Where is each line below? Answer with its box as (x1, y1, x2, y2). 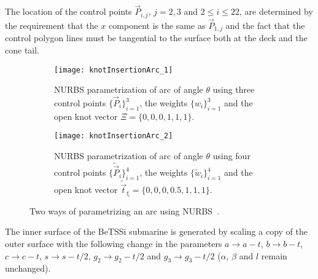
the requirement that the (5, 18, 98, 31)
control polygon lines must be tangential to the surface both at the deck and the (5, 31, 308, 44)
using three (212, 83, 255, 96)
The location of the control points (5, 5, 132, 18)
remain (261, 249, 287, 262)
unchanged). (5, 262, 51, 275)
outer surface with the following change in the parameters (5, 237, 222, 250)
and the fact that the (225, 18, 305, 31)
